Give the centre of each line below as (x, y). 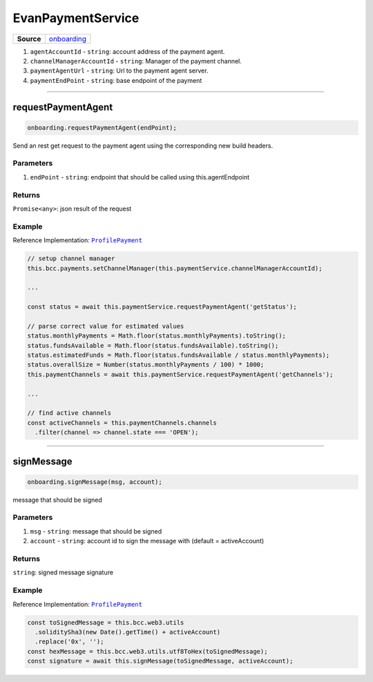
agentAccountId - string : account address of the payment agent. (127, 51)
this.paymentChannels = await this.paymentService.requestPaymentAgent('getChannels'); (180, 374)
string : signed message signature (63, 572)
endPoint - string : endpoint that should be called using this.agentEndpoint (140, 177)
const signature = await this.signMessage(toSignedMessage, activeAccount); (160, 661)
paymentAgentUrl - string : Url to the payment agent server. (119, 71)
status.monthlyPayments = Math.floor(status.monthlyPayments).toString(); (157, 336)
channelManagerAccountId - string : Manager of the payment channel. (136, 61)
